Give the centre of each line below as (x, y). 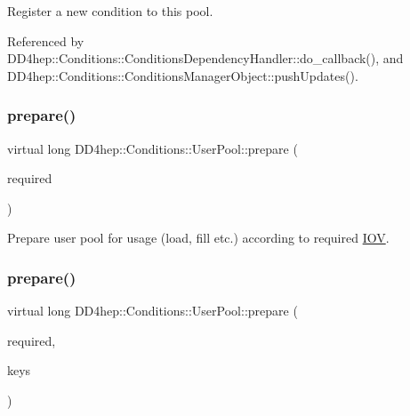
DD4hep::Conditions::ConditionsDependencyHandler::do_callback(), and (205, 58)
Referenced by (46, 40)
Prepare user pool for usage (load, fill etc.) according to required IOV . (198, 238)
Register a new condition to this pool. (110, 11)
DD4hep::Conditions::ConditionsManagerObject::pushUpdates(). (183, 75)
